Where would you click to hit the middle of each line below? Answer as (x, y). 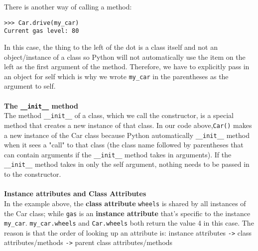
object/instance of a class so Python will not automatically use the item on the (125, 57)
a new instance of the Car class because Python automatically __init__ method (127, 135)
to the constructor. (33, 174)
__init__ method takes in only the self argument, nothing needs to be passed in (127, 164)
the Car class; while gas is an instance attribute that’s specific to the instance (127, 213)
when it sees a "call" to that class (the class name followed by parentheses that (124, 145)
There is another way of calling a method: (68, 6)
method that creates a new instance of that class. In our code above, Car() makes (128, 125)
